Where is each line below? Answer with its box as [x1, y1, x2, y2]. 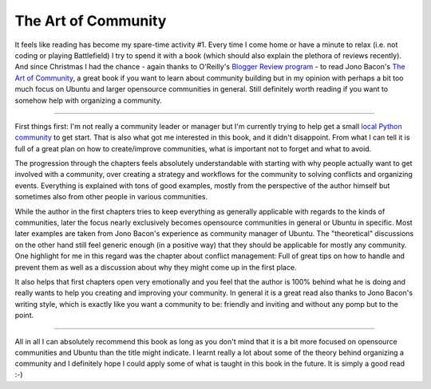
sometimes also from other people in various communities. [14, 192, 208, 202]
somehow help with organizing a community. [14, 96, 163, 105]
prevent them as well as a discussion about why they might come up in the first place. [14, 262, 297, 272]
